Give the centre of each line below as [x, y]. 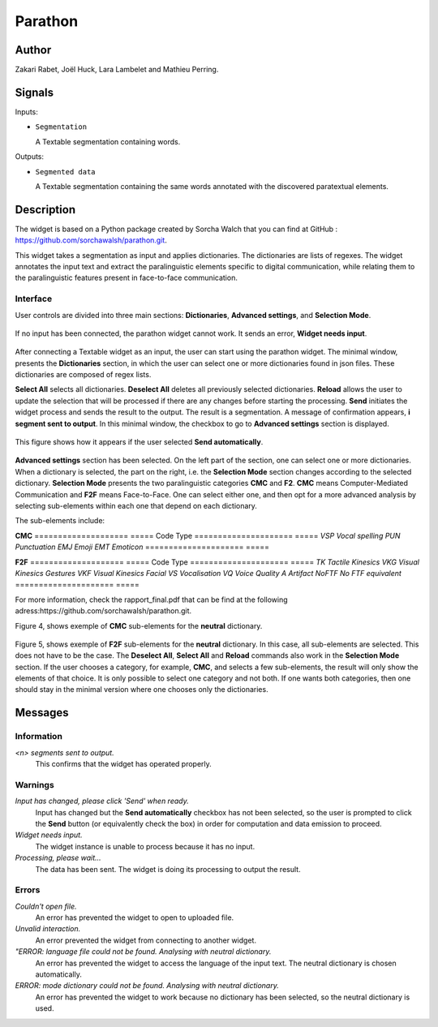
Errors [28, 890]
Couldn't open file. [46, 906]
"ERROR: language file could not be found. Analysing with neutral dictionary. [143, 952]
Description [45, 210]
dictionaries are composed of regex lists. [83, 375]
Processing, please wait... [58, 858]
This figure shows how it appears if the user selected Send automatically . [139, 442]
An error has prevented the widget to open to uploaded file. [135, 917]
